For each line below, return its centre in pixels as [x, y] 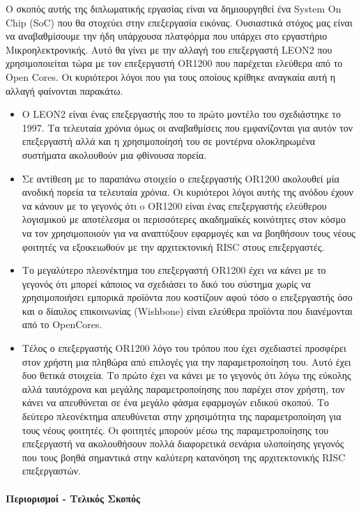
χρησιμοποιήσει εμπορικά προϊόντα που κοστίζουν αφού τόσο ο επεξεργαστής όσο [187, 297]
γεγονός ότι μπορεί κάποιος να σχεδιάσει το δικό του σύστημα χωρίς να [166, 283]
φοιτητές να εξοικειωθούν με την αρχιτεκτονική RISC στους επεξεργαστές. [173, 246]
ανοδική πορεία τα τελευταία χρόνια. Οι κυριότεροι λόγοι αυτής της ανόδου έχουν [188, 192]
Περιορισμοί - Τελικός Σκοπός [73, 498]
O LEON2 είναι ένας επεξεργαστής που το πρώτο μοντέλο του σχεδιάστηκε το [181, 114]
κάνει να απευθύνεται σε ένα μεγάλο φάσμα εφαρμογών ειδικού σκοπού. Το [176, 402]
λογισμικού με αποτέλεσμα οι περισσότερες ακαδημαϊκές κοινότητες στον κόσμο [184, 219]
